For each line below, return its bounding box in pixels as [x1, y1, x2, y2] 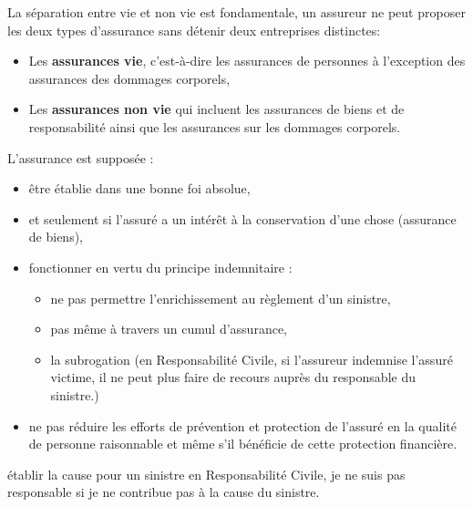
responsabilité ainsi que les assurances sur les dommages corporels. [28, 117, 401, 136]
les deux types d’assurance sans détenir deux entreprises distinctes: [7, 20, 381, 39]
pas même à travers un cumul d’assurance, [50, 319, 287, 338]
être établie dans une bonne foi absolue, [28, 179, 251, 198]
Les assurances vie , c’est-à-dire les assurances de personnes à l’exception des [28, 51, 466, 70]
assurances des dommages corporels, [28, 68, 231, 88]
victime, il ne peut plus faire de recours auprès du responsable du [50, 367, 416, 387]
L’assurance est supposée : [7, 148, 154, 167]
